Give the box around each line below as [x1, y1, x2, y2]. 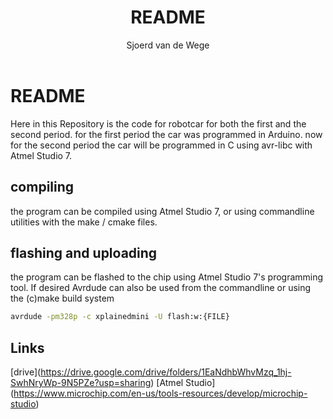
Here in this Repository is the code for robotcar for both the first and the [10, 117, 307, 130]
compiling [10, 179, 75, 196]
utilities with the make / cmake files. [10, 216, 158, 228]
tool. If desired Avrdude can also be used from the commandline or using [10, 282, 312, 294]
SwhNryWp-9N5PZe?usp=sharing [10, 377, 152, 388]
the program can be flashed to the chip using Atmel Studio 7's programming [10, 271, 324, 283]
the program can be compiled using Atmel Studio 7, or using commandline [10, 205, 315, 217]
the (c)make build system [10, 292, 115, 305]
